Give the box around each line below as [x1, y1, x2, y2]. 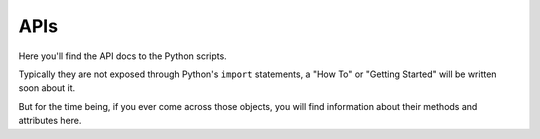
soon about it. [18, 82, 76, 94]
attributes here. [18, 115, 82, 127]
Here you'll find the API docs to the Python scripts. [18, 50, 227, 62]
